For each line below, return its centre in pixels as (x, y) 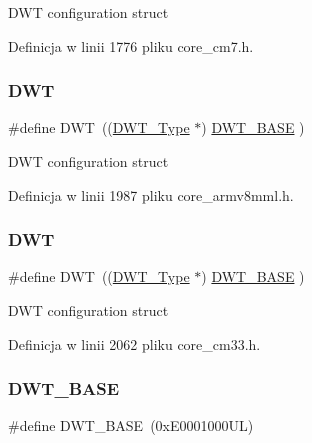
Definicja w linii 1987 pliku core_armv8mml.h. (151, 194)
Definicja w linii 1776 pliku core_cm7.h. (131, 45)
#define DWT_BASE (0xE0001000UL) (131, 425)
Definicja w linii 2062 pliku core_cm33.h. (134, 343)
